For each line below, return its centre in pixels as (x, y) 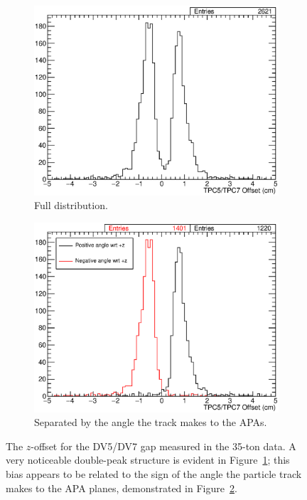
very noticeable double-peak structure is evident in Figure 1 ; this (148, 460)
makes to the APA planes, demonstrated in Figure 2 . (122, 488)
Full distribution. (71, 205)
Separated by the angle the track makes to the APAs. (151, 422)
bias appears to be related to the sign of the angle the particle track (154, 474)
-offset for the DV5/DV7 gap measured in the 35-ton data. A (163, 446)
